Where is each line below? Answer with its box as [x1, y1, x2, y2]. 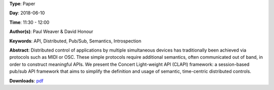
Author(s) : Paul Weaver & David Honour [9, 28, 93, 35]
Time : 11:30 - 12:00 [9, 19, 50, 25]
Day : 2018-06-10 [9, 10, 45, 16]
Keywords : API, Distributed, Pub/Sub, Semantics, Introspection [9, 38, 142, 44]
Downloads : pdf [9, 77, 44, 83]
